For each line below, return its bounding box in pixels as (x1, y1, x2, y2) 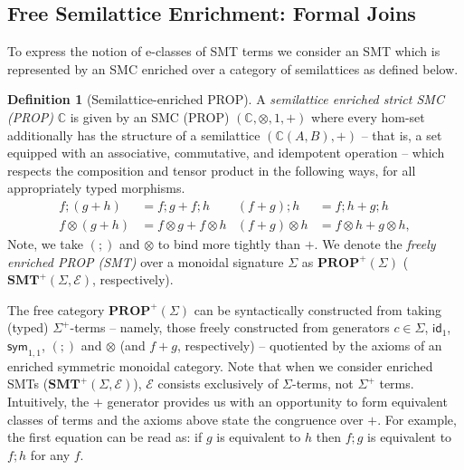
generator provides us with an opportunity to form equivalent (107, 391, 448, 410)
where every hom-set (311, 107, 425, 126)
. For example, (377, 409, 457, 428)
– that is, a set (361, 125, 442, 144)
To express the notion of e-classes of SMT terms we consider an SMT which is (7, 42, 440, 61)
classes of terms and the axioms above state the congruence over (7, 409, 364, 428)
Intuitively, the (7, 391, 90, 410)
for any (30, 445, 71, 464)
